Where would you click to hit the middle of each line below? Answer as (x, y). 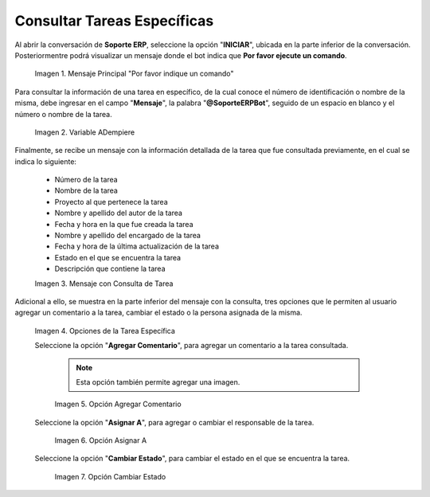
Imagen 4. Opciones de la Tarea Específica (105, 331)
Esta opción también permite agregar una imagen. (158, 382)
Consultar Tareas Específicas (114, 21)
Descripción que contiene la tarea (110, 269)
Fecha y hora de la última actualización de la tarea (137, 246)
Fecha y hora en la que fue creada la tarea (124, 224)
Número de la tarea (86, 180)
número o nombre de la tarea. (63, 114)
